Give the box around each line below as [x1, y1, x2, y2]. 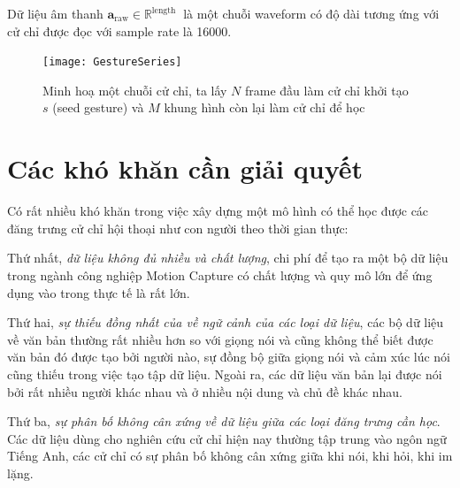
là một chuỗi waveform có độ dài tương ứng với [183, 4, 440, 22]
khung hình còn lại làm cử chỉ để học [164, 98, 365, 117]
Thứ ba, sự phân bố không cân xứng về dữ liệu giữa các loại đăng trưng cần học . [7, 412, 441, 431]
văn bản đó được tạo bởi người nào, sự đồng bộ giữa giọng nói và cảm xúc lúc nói [7, 347, 451, 366]
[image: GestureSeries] [42, 56, 182, 69]
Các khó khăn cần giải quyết [7, 150, 363, 187]
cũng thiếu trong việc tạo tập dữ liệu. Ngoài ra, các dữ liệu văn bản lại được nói [7, 364, 442, 383]
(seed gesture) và [52, 98, 144, 117]
